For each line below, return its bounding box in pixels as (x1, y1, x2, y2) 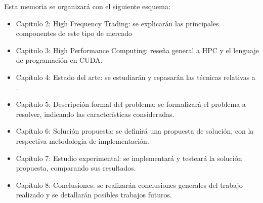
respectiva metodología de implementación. (16, 135, 149, 146)
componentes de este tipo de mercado (16, 28, 133, 38)
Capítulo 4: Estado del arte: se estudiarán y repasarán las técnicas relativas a (16, 71, 255, 82)
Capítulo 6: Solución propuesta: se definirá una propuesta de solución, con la (16, 126, 254, 136)
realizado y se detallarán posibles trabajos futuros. (16, 189, 172, 200)
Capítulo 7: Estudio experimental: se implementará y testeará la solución (16, 152, 242, 163)
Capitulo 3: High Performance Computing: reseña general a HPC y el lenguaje (16, 45, 259, 55)
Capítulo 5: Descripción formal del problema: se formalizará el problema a (16, 99, 246, 109)
